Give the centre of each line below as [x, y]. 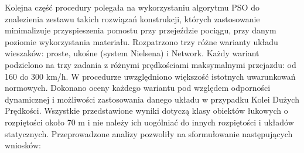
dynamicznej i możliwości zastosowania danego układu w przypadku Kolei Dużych [152, 99]
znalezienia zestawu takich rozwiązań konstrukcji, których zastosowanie [132, 18]
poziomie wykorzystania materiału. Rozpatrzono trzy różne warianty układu [141, 41]
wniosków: [23, 145]
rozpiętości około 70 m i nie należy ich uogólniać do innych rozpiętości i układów [149, 122]
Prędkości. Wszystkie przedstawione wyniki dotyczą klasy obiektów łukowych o [146, 110]
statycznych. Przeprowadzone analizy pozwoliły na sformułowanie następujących [149, 133]
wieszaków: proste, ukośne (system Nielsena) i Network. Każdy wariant [132, 53]
